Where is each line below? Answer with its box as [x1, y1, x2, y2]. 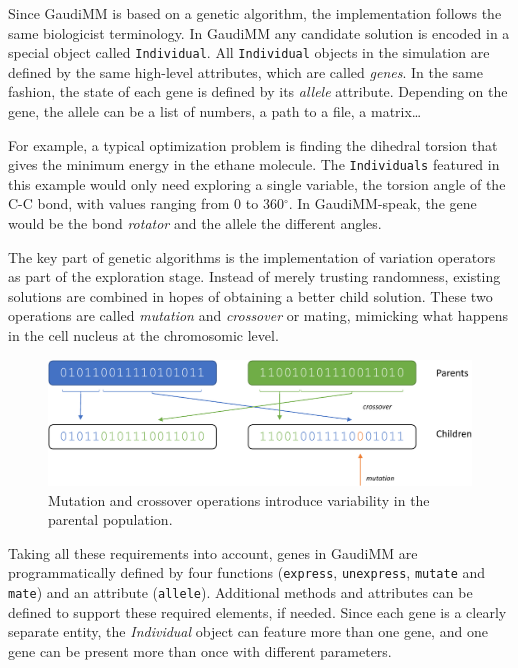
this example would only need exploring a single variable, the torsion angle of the [8, 173, 506, 194]
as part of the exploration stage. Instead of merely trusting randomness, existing [8, 266, 501, 287]
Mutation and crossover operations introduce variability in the [48, 489, 430, 510]
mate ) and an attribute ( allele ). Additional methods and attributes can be [8, 581, 473, 602]
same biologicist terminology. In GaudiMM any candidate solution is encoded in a [8, 22, 510, 43]
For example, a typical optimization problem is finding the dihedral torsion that [8, 134, 498, 155]
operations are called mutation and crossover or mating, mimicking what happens [8, 305, 509, 326]
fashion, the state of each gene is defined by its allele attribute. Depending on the [8, 81, 508, 102]
